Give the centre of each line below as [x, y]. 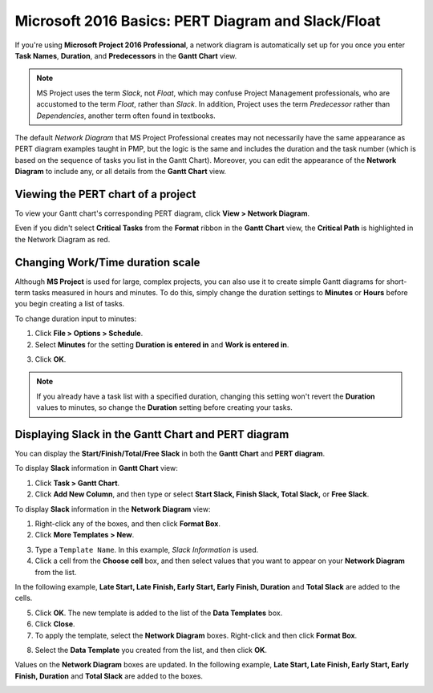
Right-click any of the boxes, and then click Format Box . [127, 524]
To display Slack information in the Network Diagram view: [113, 509]
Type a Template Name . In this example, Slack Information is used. [147, 549]
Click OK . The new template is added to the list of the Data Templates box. [159, 613]
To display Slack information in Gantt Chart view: [96, 468]
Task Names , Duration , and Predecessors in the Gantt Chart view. [126, 55]
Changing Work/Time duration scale [107, 262]
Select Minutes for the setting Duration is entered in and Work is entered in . [162, 344]
